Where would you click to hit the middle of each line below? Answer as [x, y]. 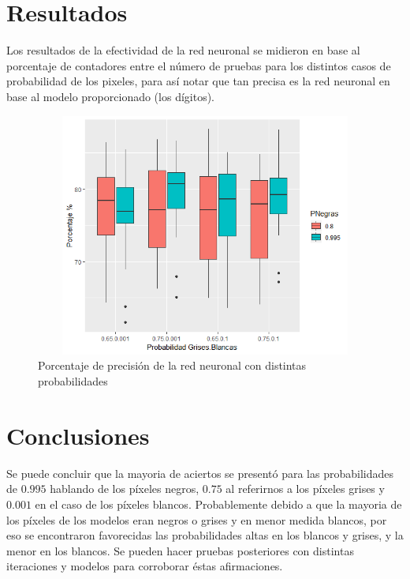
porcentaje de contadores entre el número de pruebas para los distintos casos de [199, 65]
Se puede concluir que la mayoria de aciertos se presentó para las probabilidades [200, 473]
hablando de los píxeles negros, [125, 489]
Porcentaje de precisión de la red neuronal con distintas [172, 365]
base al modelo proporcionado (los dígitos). [110, 96]
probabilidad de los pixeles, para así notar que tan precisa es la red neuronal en [198, 81]
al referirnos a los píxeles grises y [305, 489]
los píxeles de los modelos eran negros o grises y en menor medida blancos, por [197, 519]
